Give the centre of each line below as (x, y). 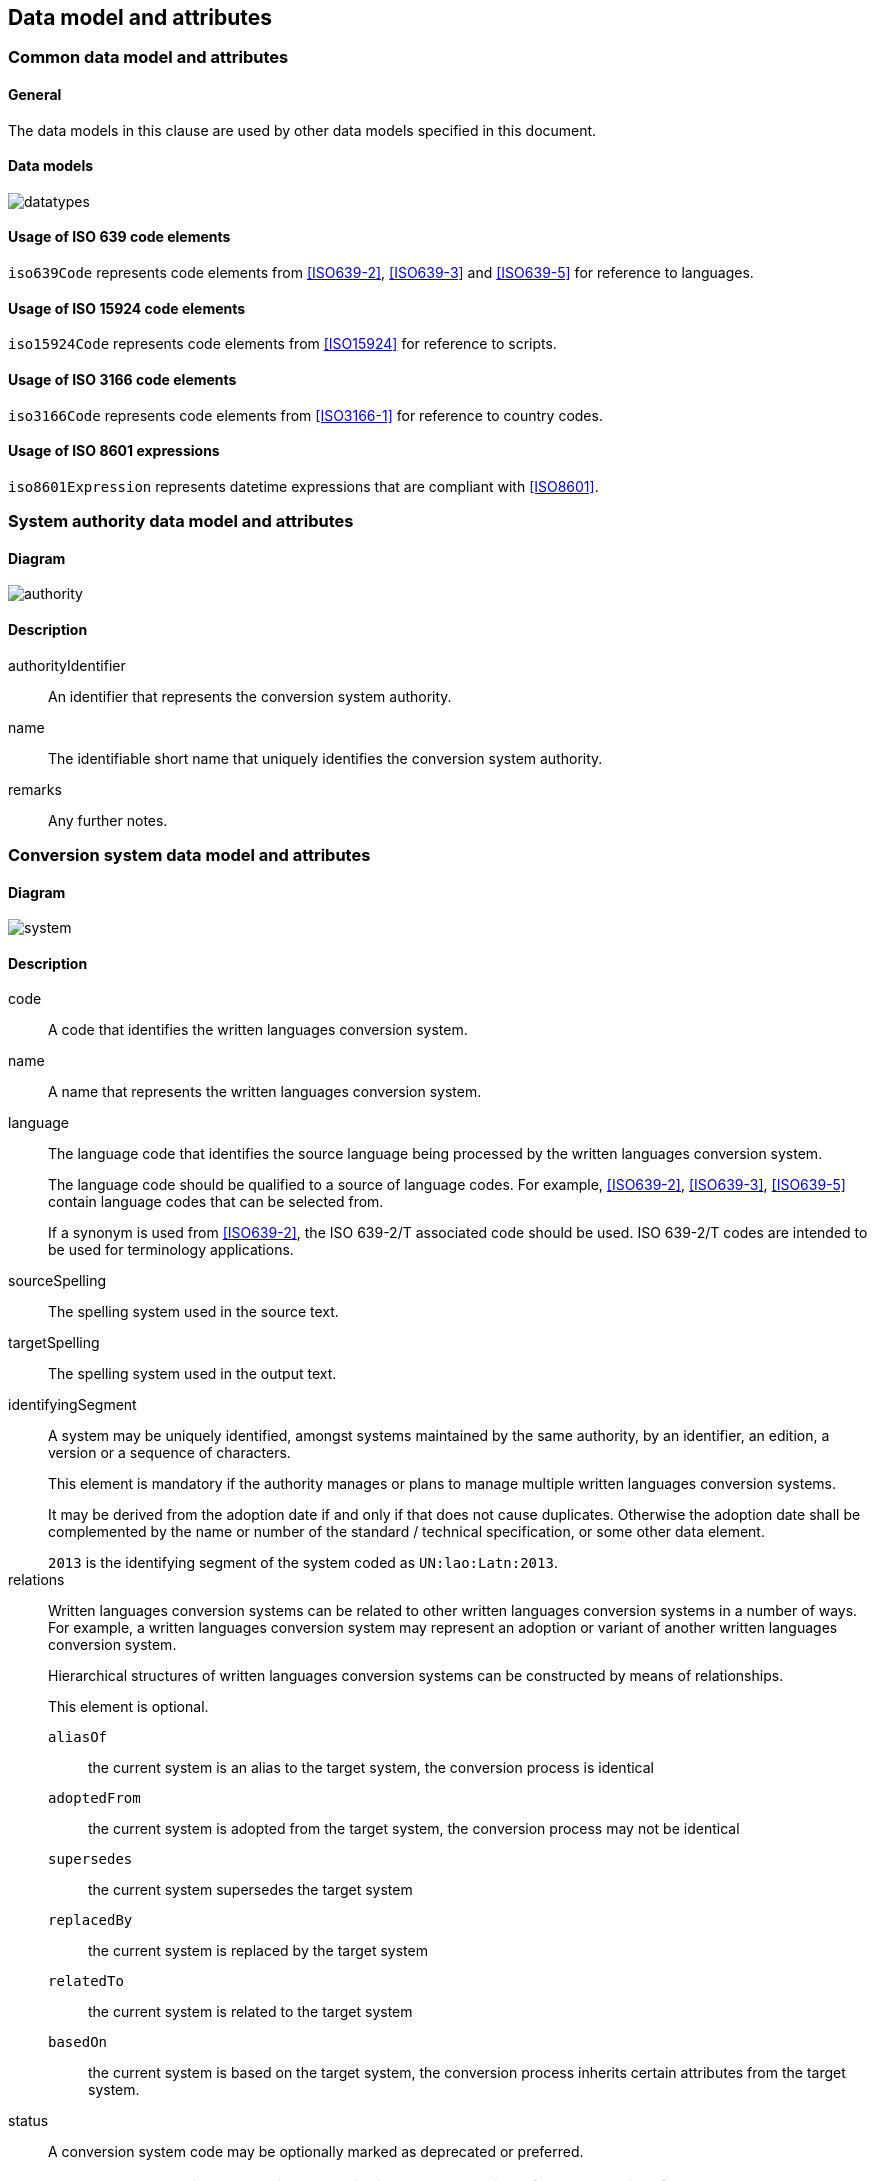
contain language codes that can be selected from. (216, 1202)
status (28, 2121)
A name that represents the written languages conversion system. (265, 1092)
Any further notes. (108, 820)
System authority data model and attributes (181, 521)
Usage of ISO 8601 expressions (114, 451)
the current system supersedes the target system (250, 1890)
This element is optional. (128, 1707)
